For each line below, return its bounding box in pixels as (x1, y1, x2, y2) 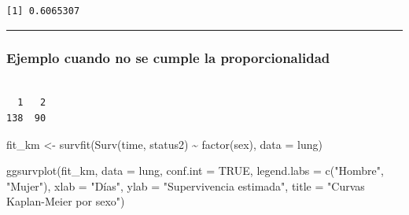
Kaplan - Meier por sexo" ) (6, 193, 125, 209)
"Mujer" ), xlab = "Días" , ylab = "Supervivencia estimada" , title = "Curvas (6, 177, 365, 194)
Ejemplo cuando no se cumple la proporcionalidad (6, 47, 330, 67)
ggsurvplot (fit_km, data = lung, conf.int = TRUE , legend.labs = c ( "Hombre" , (6, 162, 384, 179)
